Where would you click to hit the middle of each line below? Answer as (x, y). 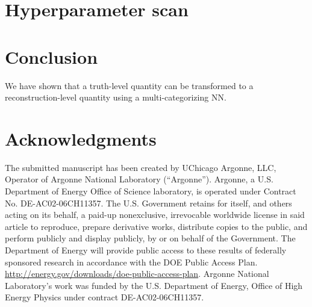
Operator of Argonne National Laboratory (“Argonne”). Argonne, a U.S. (139, 179)
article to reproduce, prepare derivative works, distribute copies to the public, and (156, 226)
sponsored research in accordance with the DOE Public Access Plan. (131, 262)
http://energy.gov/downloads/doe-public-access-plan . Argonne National (137, 274)
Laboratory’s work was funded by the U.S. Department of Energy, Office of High (154, 285)
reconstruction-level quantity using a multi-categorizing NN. (116, 97)
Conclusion (51, 56)
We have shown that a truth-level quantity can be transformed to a (129, 85)
